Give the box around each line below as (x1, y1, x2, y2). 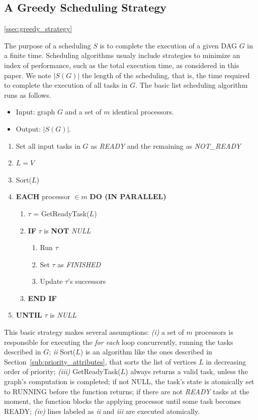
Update (40, 276, 63, 286)
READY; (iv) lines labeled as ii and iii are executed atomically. (4, 405, 200, 416)
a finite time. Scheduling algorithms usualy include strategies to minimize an (4, 50, 240, 61)
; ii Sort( (49, 346, 76, 357)
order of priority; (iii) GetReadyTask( (4, 366, 121, 377)
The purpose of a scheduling (4, 40, 91, 50)
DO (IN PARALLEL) (90, 191, 166, 202)
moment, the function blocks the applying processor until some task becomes (4, 396, 241, 406)
